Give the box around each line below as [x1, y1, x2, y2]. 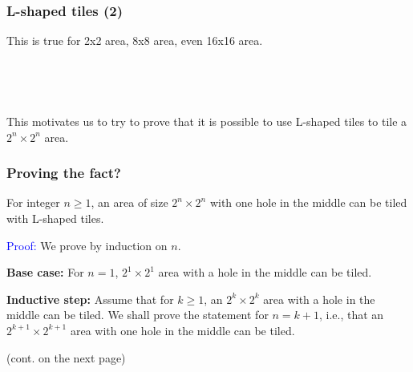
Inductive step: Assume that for [6, 290, 174, 307]
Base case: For [6, 264, 84, 281]
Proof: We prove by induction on [6, 237, 168, 253]
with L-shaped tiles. [6, 210, 104, 226]
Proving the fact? [6, 163, 121, 183]
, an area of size [91, 194, 168, 211]
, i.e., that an [319, 306, 384, 323]
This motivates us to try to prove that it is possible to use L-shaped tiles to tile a [6, 113, 407, 129]
